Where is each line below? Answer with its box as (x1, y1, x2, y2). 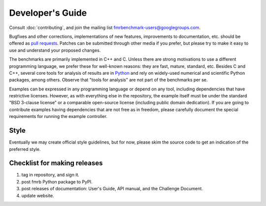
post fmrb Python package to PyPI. (21, 178, 93, 184)
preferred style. (9, 146, 41, 152)
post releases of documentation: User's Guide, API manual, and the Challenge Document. (21, 186, 203, 192)
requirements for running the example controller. (9, 114, 108, 119)
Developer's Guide (9, 7, 87, 18)
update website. (21, 192, 54, 199)
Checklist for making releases (9, 159, 103, 167)
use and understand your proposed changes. (9, 47, 101, 53)
